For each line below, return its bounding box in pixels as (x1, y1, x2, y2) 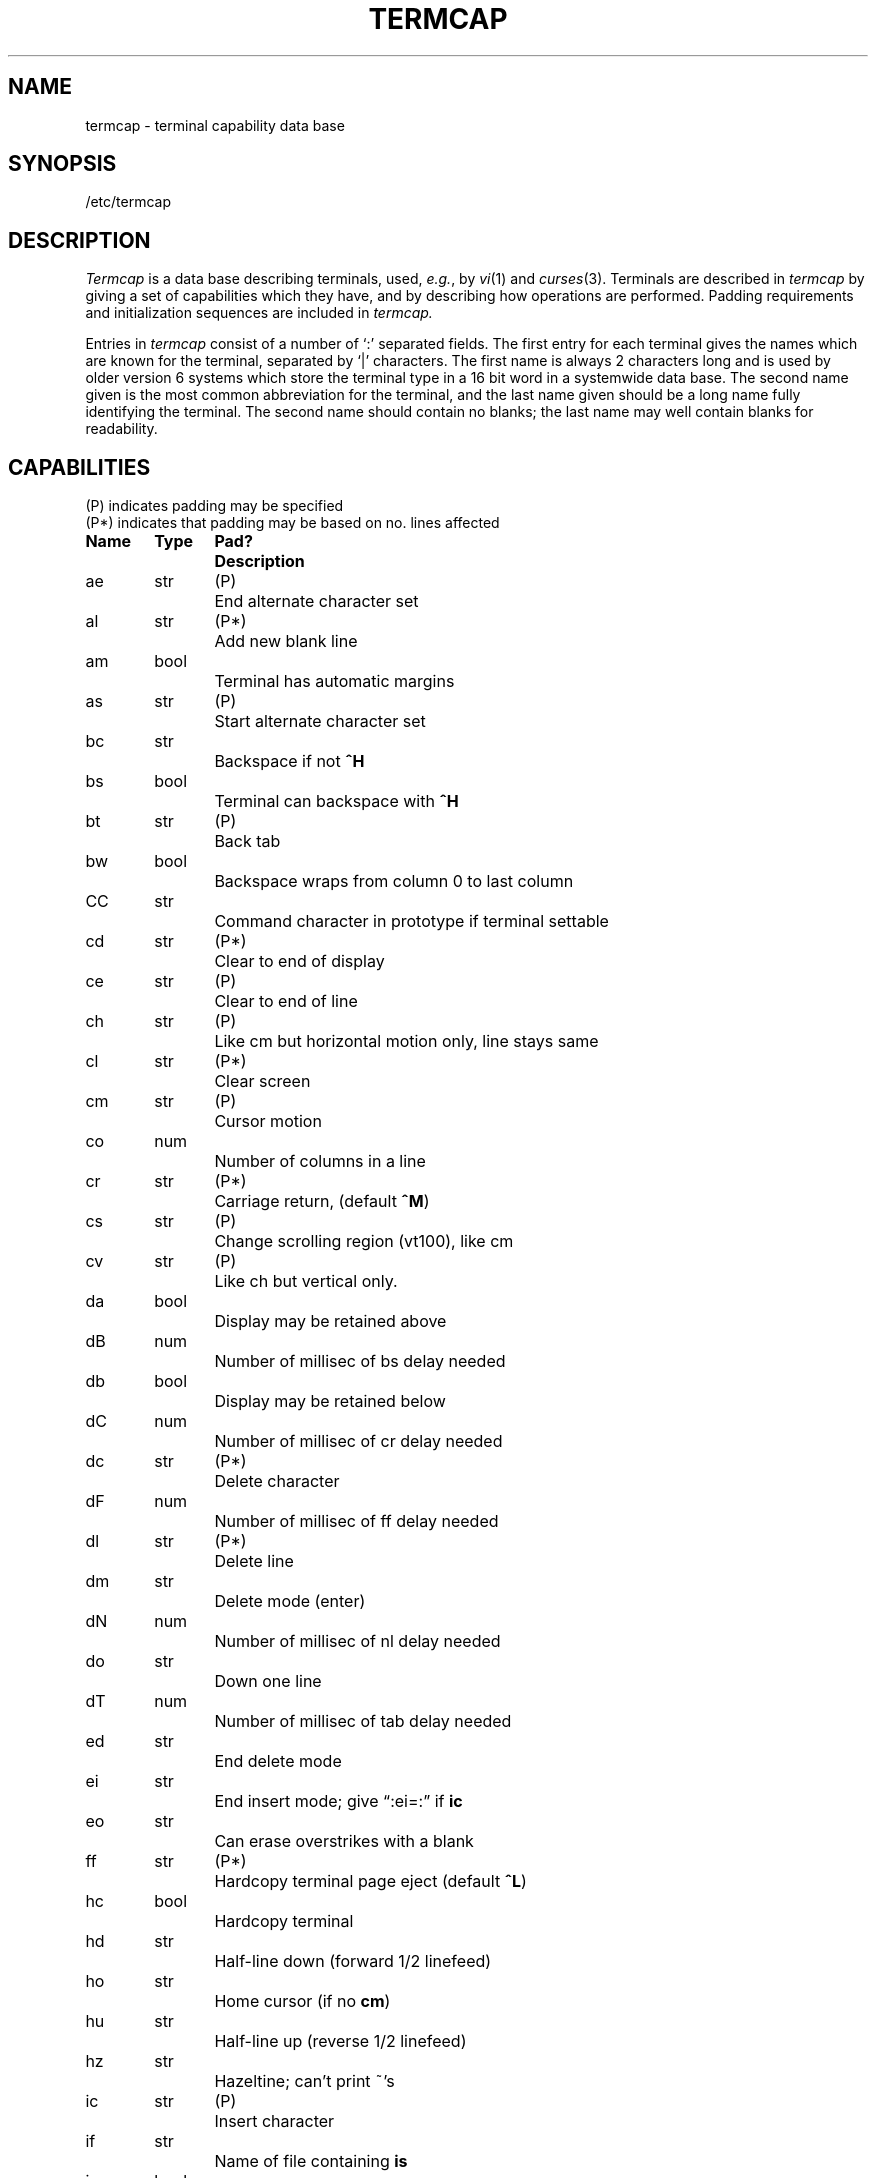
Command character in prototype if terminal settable (214, 911, 609, 932)
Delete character (214, 1471, 340, 1492)
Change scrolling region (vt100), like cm (214, 1231, 514, 1252)
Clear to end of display (214, 951, 385, 972)
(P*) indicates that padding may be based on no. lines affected (85, 514, 500, 532)
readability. (85, 420, 158, 438)
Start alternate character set (214, 711, 426, 732)
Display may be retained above (214, 1311, 447, 1332)
